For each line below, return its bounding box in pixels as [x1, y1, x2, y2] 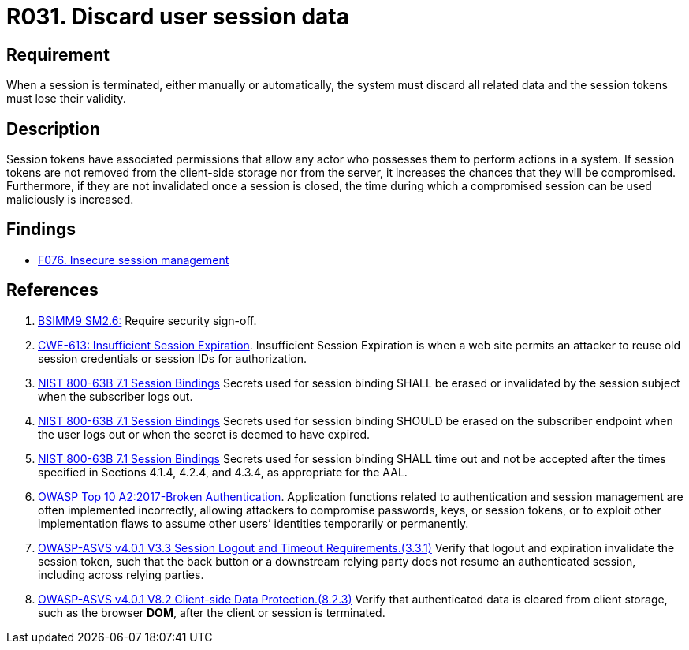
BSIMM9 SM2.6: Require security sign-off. [38, 313, 257, 327]
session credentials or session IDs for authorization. [38, 351, 307, 365]
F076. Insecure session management [38, 252, 229, 267]
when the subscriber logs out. [38, 389, 193, 403]
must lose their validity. [6, 92, 126, 106]
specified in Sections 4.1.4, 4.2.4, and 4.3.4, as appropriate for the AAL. [38, 465, 408, 479]
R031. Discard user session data [6, 3, 349, 30]
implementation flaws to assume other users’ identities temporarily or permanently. [38, 516, 469, 530]
